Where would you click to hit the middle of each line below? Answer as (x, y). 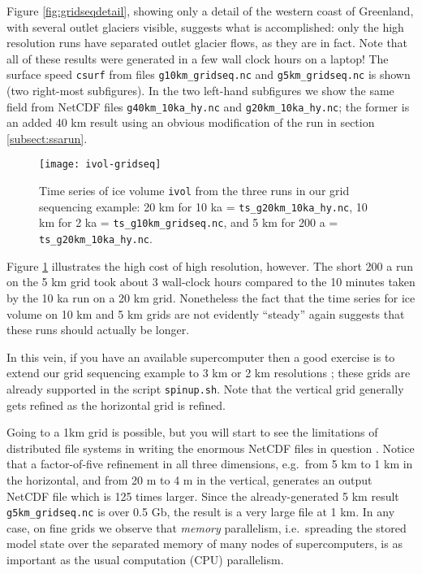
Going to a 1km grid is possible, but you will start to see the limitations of (192, 432)
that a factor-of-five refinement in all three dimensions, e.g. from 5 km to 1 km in (210, 464)
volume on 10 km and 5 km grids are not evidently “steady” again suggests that (206, 313)
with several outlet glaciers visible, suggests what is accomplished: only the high (205, 26)
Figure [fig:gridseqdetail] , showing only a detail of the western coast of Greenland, (210, 11)
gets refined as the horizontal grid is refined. (116, 404)
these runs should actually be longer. (98, 330)
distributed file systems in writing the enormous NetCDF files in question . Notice (211, 448)
